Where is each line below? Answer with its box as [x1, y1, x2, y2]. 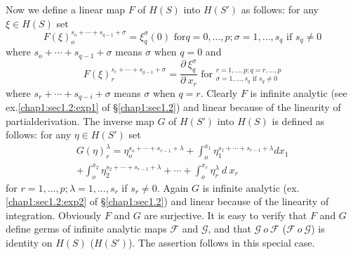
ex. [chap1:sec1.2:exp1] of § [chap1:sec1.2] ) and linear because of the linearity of [6, 100, 341, 115]
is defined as [272, 113, 325, 128]
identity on [6, 235, 53, 249]
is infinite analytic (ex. [202, 180, 300, 195]
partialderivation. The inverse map [6, 113, 154, 128]
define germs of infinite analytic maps [6, 221, 167, 236]
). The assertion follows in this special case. [128, 235, 315, 249]
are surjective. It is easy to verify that [144, 207, 307, 222]
